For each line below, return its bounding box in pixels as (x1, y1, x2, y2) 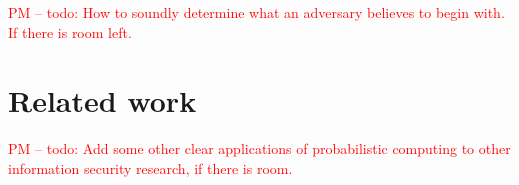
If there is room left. (8, 21, 132, 42)
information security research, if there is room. (8, 157, 293, 178)
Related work (8, 80, 197, 121)
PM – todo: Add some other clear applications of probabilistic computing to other (8, 138, 511, 159)
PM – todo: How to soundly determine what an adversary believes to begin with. (8, 2, 505, 22)
